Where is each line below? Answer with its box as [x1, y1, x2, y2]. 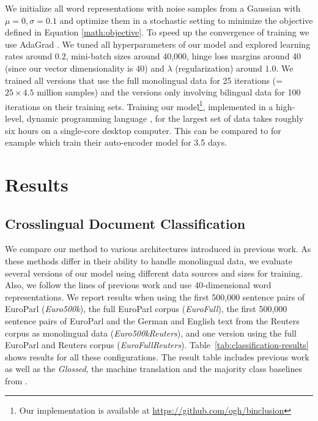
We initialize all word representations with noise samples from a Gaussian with [5, 2, 301, 14]
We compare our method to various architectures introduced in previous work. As [5, 242, 311, 255]
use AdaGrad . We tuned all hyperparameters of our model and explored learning [5, 37, 311, 50]
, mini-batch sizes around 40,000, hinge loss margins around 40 [65, 50, 301, 62]
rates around [5, 50, 53, 62]
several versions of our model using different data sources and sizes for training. [5, 266, 303, 279]
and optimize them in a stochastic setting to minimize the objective [59, 13, 313, 26]
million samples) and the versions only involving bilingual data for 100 [37, 86, 301, 99]
